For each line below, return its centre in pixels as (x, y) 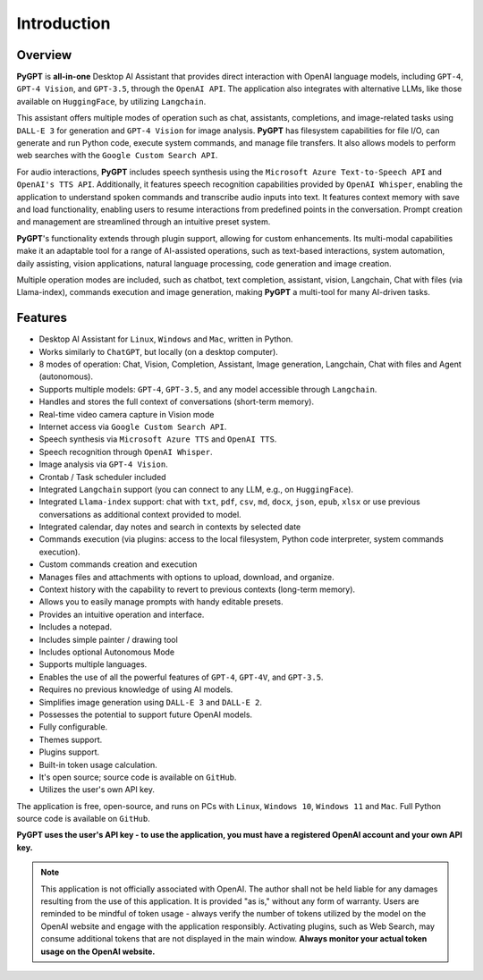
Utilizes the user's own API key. (97, 790)
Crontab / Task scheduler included (102, 477)
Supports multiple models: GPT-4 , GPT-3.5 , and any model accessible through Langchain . (208, 389)
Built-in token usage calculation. (98, 765)
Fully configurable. (73, 727)
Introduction (64, 23)
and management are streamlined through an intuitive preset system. (144, 222)
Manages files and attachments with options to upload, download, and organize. (186, 577)
